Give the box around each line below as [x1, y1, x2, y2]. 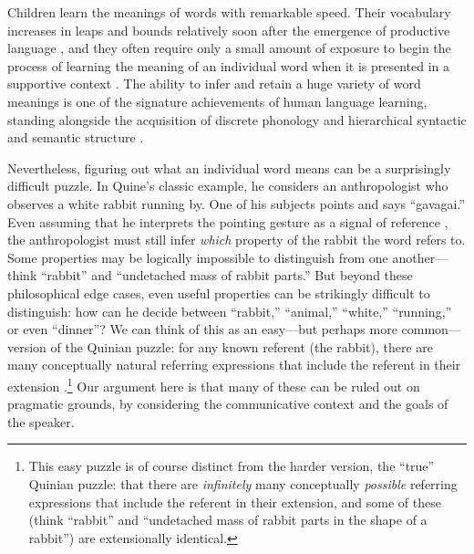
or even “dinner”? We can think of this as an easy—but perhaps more [7, 319, 397, 339]
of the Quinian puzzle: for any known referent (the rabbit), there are [50, 337, 434, 356]
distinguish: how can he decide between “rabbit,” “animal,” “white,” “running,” [7, 301, 452, 320]
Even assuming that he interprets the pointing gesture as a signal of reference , [7, 212, 448, 231]
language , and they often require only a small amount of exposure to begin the [7, 38, 451, 57]
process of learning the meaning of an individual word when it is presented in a [7, 56, 450, 75]
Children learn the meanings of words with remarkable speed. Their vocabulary [7, 3, 451, 21]
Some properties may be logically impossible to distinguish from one [7, 247, 388, 267]
